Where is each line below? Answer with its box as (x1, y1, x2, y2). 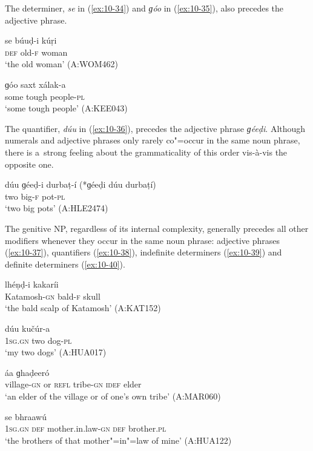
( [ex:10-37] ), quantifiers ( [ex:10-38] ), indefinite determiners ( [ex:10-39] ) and (5, 246, 282, 258)
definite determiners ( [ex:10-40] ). (5, 257, 125, 270)
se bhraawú (5, 410, 47, 423)
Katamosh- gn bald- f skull (5, 289, 100, 302)
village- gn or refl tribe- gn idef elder (5, 378, 142, 390)
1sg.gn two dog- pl (5, 334, 72, 346)
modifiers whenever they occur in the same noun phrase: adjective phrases (5, 234, 280, 246)
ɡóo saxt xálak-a (5, 77, 66, 90)
